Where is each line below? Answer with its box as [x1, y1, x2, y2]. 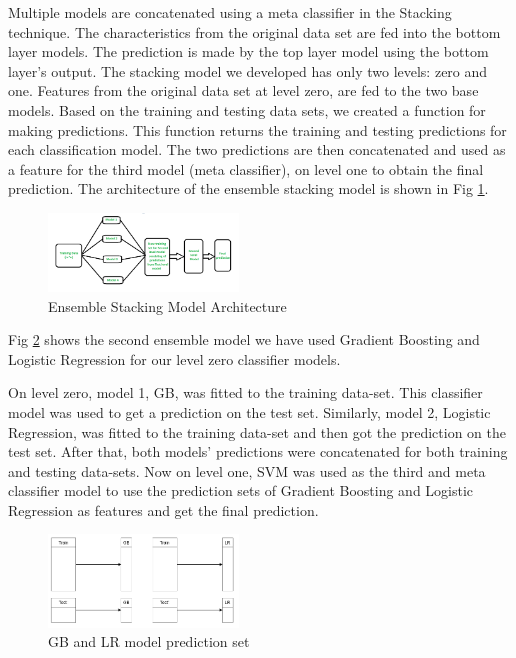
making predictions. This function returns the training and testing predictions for [8, 119, 507, 140]
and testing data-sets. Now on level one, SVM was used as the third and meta [8, 460, 486, 481]
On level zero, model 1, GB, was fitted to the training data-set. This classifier [8, 382, 483, 403]
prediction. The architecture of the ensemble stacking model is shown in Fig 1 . [8, 178, 489, 199]
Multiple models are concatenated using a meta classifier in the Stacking [8, 2, 452, 22]
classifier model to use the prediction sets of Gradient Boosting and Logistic [8, 480, 474, 501]
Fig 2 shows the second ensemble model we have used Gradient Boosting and [8, 329, 480, 350]
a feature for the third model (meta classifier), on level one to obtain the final [8, 158, 484, 179]
